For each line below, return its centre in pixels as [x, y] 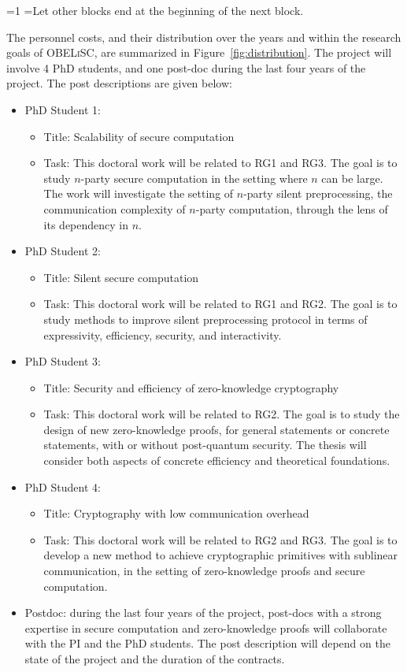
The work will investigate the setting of [139, 193]
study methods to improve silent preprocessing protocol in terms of [205, 319]
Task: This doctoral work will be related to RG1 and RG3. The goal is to [220, 163]
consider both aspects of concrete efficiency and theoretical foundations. [217, 460]
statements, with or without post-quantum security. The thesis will [205, 445]
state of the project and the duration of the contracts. [155, 659]
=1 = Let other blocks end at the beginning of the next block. [155, 10]
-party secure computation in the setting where [194, 178]
